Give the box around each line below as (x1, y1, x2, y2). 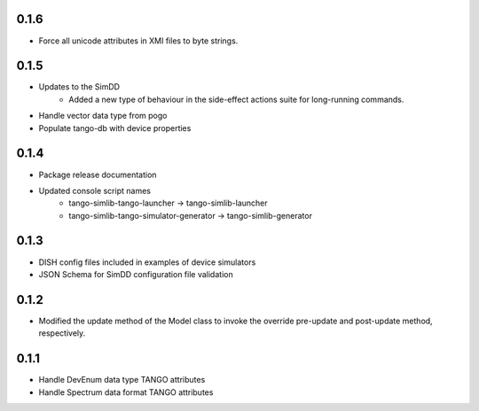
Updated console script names (38, 185, 151, 196)
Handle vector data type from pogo (38, 111, 168, 121)
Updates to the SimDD (38, 81, 120, 92)
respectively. (38, 328, 86, 338)
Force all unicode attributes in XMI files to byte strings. (38, 35, 239, 46)
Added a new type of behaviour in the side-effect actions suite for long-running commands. (68, 94, 404, 105)
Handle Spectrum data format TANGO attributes (38, 386, 214, 398)
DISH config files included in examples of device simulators (38, 257, 256, 268)
